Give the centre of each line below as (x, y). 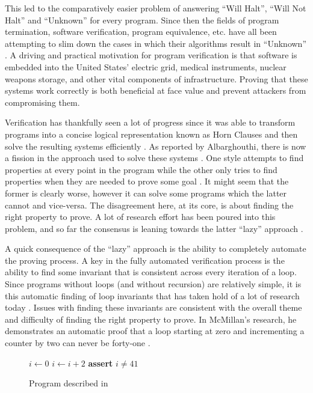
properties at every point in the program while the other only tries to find (141, 169)
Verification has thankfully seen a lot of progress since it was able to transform (150, 122)
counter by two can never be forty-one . (78, 343)
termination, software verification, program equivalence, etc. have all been (141, 32)
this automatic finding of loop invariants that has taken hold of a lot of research (152, 295)
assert (101, 363)
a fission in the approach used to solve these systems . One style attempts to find (154, 158)
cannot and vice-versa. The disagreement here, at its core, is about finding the (149, 205)
